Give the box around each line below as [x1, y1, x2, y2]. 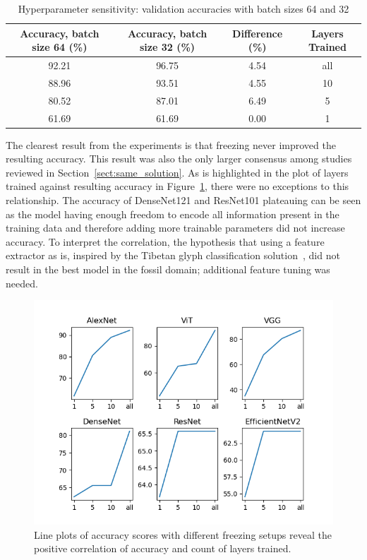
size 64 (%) [32, 40, 88, 54]
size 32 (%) [140, 40, 195, 54]
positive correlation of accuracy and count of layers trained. [34, 541, 291, 556]
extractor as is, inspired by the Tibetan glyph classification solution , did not [6, 248, 340, 263]
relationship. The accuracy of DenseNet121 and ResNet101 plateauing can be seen [6, 193, 361, 208]
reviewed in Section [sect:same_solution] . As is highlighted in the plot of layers [6, 165, 349, 179]
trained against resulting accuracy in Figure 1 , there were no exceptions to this [6, 179, 349, 193]
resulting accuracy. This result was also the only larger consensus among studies [6, 151, 352, 166]
